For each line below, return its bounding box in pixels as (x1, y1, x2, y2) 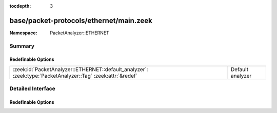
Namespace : (9, 30, 38, 36)
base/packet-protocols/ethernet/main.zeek (9, 16, 152, 25)
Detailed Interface (9, 85, 56, 92)
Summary (9, 42, 35, 50)
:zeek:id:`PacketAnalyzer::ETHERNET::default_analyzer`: (12, 65, 148, 73)
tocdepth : (9, 3, 31, 9)
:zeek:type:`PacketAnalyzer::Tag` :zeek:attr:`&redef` (12, 72, 138, 79)
